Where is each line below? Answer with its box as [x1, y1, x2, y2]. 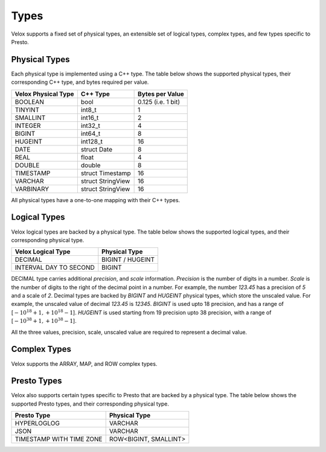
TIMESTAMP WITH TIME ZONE [14, 435, 103, 444]
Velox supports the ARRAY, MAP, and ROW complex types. [11, 360, 158, 368]
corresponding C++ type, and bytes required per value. [11, 78, 149, 86]
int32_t [80, 121, 101, 130]
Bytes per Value [138, 89, 184, 98]
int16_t [80, 113, 99, 122]
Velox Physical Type [14, 89, 75, 98]
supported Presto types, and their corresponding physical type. [11, 400, 169, 407]
